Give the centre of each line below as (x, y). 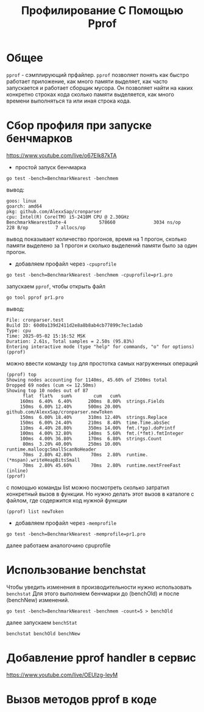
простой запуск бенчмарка (51, 167)
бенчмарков (40, 139)
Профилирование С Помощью (102, 11)
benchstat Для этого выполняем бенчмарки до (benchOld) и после (93, 594)
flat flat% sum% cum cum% (72, 396)
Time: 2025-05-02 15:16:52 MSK (46, 336)
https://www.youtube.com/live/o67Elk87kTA (62, 155)
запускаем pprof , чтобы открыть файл (56, 286)
